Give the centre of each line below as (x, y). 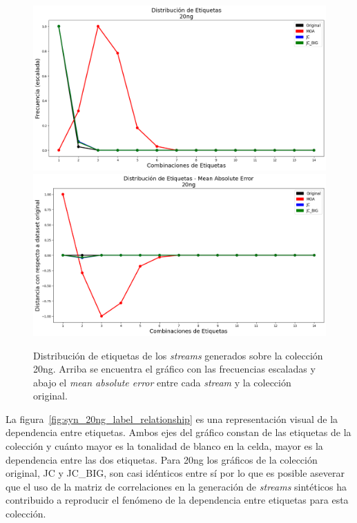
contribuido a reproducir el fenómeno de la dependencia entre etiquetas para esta (177, 500)
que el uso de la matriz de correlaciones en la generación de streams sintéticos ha (176, 486)
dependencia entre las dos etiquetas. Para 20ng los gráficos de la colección (162, 459)
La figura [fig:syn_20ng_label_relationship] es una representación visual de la (172, 418)
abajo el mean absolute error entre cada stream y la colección (162, 382)
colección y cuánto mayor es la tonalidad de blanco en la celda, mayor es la (164, 446)
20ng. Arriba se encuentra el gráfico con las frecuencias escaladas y (174, 369)
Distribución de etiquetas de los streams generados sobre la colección (178, 355)
